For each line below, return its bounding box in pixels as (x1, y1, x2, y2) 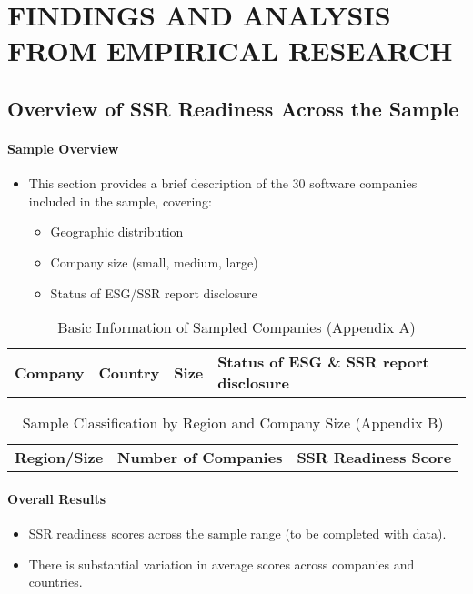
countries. (28, 572, 83, 591)
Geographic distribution (50, 222, 184, 241)
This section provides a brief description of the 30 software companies (28, 174, 418, 193)
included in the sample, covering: (28, 191, 212, 210)
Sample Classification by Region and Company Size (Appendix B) (22, 412, 444, 434)
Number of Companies (117, 447, 283, 468)
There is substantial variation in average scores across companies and (28, 554, 415, 573)
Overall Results (7, 488, 106, 508)
